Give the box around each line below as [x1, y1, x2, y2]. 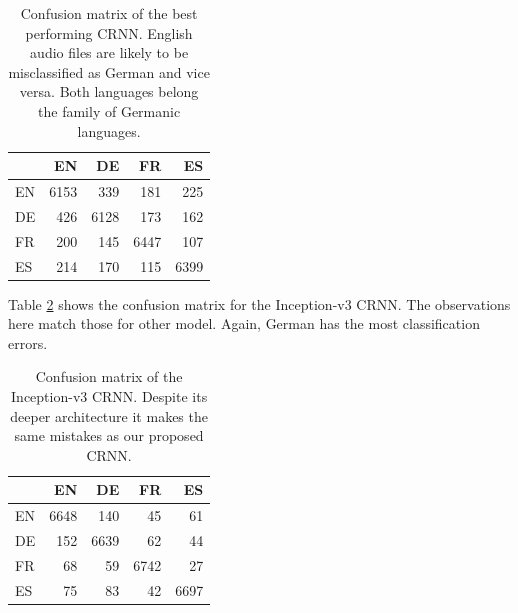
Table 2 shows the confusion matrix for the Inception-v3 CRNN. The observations [8, 293, 511, 314]
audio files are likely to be [30, 42, 189, 63]
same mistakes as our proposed [14, 425, 204, 446]
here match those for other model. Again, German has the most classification [8, 313, 480, 334]
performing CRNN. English [25, 22, 193, 43]
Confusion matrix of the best [20, 3, 198, 23]
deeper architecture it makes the [10, 405, 208, 426]
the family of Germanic [38, 100, 181, 121]
